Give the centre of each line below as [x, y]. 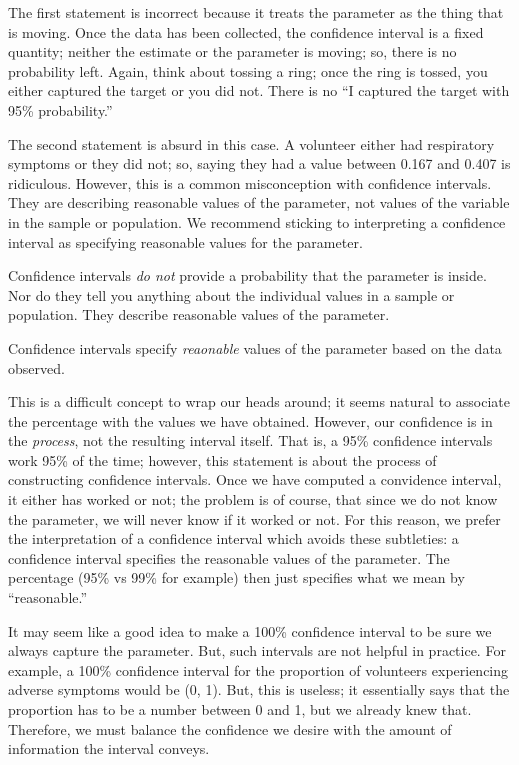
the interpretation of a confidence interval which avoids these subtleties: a [233, 538]
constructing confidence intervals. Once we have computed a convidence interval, [255, 479]
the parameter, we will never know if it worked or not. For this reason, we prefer [254, 518]
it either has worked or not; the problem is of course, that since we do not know [253, 499]
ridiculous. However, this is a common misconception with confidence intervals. [250, 182]
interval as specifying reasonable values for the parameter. [185, 241]
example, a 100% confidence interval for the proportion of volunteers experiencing [258, 669]
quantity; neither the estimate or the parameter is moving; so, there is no [232, 51]
